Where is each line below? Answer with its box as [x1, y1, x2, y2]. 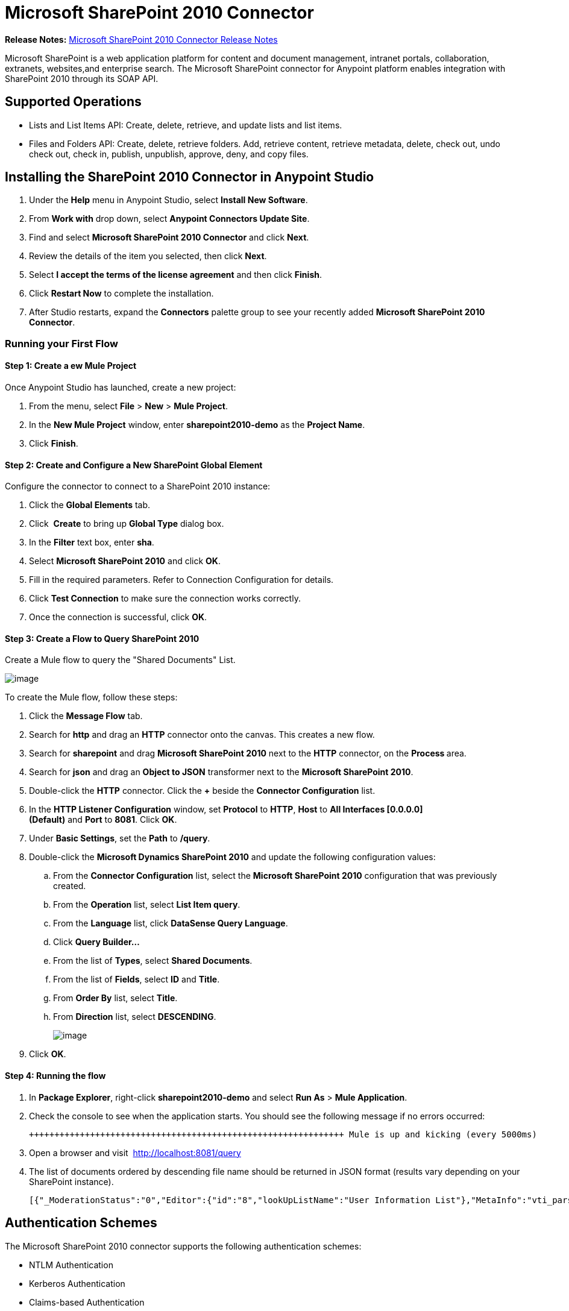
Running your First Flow [5, 337, 118, 350]
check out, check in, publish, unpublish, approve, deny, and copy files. [29, 148, 309, 159]
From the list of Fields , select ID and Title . [53, 974, 220, 985]
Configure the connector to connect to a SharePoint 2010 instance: [5, 481, 271, 492]
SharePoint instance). [29, 1176, 114, 1187]
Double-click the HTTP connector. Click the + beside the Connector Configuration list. [29, 785, 376, 796]
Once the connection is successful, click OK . [29, 612, 207, 623]
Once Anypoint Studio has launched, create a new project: [5, 382, 236, 393]
